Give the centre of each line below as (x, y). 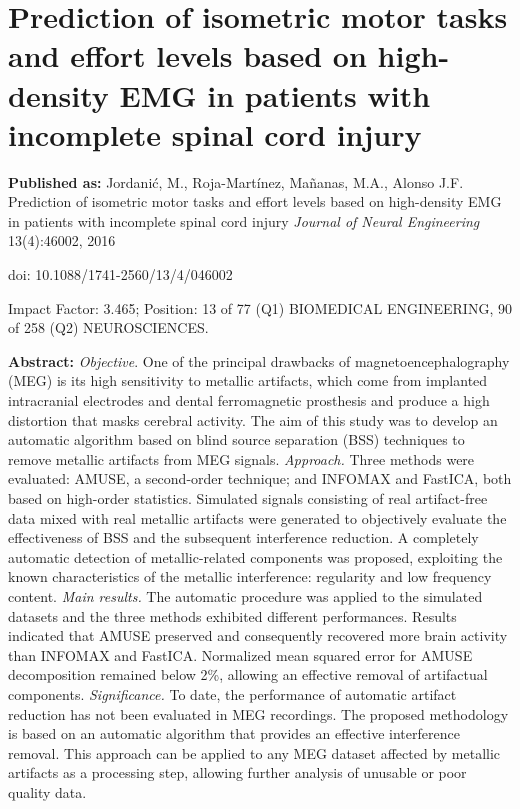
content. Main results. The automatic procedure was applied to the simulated (245, 595)
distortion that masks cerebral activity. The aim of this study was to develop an (253, 419)
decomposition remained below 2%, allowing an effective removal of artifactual (248, 674)
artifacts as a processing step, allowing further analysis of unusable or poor (237, 772)
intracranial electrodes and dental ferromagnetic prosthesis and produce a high (249, 400)
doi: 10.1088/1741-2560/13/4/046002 (120, 274)
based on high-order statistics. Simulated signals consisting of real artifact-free (248, 498)
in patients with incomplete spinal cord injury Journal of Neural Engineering (244, 220)
